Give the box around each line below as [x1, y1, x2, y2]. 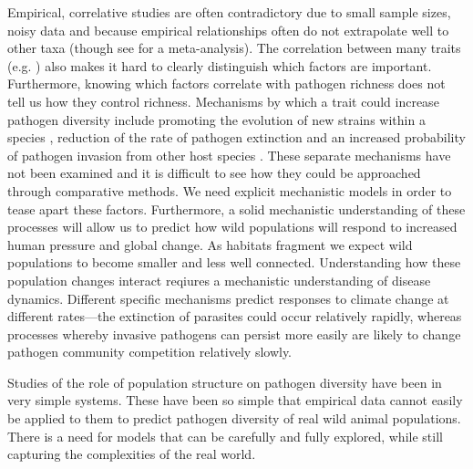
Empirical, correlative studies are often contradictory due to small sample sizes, [7, 3, 451, 21]
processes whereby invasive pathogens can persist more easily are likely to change [7, 324, 461, 343]
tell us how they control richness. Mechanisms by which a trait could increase [7, 91, 439, 110]
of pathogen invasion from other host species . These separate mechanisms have [7, 145, 451, 164]
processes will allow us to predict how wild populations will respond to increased [7, 217, 458, 236]
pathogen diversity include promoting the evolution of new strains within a [7, 109, 426, 129]
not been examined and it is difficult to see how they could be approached [7, 163, 421, 182]
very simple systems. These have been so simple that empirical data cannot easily [7, 391, 463, 410]
